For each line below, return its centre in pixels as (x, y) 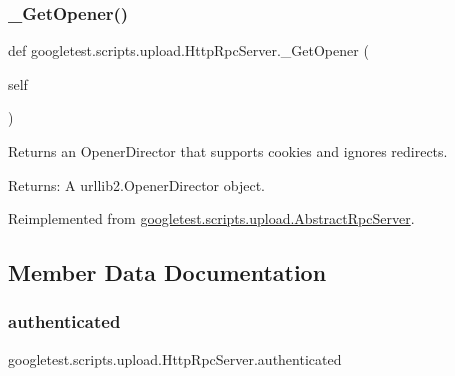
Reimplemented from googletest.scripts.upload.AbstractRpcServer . (211, 218)
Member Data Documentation (167, 272)
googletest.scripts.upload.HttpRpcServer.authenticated (175, 358)
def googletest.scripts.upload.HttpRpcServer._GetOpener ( (188, 50)
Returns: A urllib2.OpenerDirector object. (136, 184)
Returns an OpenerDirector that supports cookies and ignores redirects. (228, 151)
